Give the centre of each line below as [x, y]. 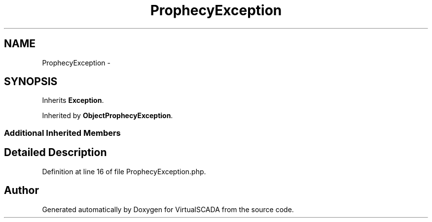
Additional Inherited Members [62, 133]
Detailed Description [55, 153]
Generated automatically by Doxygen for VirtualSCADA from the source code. [168, 209]
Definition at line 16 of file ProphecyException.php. [124, 171]
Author [21, 190]
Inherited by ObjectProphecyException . [108, 116]
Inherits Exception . [73, 100]
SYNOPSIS [31, 82]
